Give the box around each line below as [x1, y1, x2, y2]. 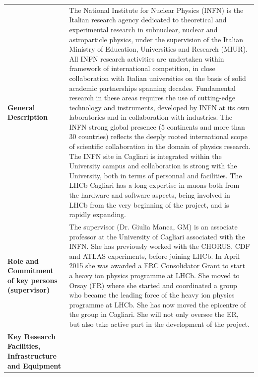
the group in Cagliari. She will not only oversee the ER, [69, 309, 239, 319]
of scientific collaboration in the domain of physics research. [69, 141, 251, 151]
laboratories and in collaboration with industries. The [69, 112, 233, 122]
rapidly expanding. [69, 209, 126, 220]
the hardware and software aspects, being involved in [69, 190, 230, 200]
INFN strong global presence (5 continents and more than [69, 121, 245, 132]
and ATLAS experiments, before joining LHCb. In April [69, 250, 240, 261]
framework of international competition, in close [69, 63, 215, 74]
